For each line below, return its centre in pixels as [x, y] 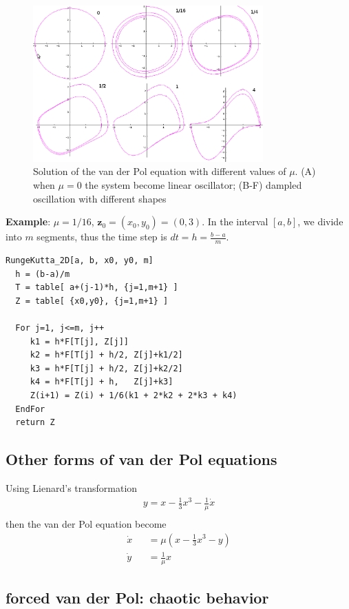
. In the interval [235, 221]
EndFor [30, 409]
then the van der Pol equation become [86, 523]
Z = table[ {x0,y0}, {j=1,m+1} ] [92, 301]
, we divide [320, 221]
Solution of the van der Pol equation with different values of [160, 171]
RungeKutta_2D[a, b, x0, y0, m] [80, 260]
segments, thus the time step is [102, 237]
